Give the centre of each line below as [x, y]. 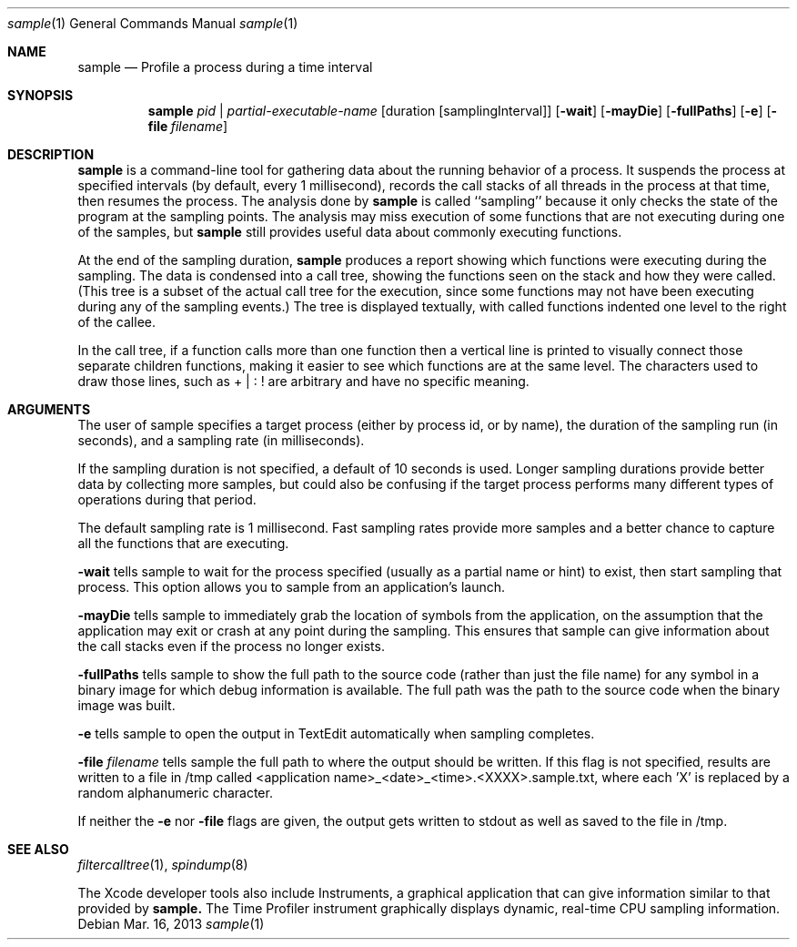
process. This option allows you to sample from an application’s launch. [292, 587]
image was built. [126, 705]
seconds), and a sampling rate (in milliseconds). [221, 440]
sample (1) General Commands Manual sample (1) [153, 23]
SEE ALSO [38, 849]
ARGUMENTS [49, 409]
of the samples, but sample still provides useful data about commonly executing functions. [350, 232]
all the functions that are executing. [183, 543]
